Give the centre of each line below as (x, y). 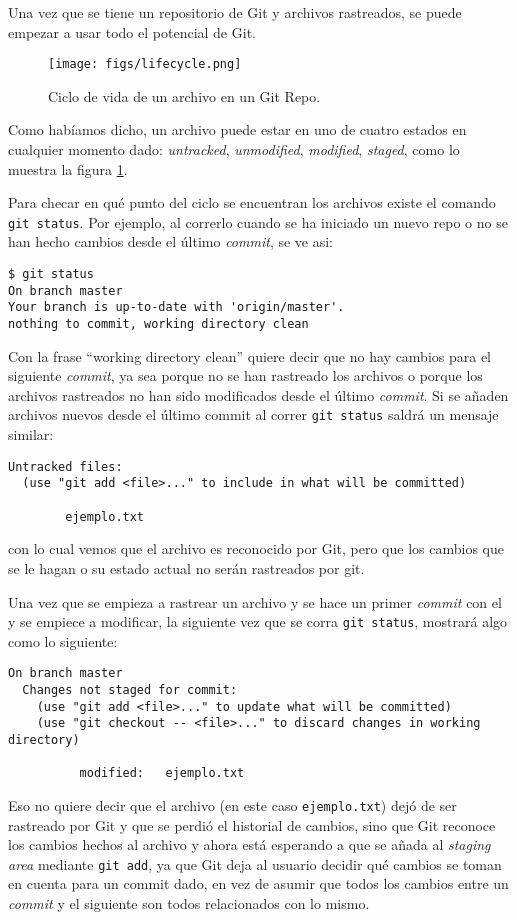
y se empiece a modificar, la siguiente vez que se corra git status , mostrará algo (258, 621)
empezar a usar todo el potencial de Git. (132, 31)
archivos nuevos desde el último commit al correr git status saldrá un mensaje (253, 414)
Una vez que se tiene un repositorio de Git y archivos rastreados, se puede (235, 12)
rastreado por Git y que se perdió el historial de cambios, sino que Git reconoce (252, 824)
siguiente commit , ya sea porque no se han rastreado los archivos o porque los (245, 375)
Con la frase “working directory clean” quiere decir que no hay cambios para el (250, 355)
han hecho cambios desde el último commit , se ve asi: (171, 241)
